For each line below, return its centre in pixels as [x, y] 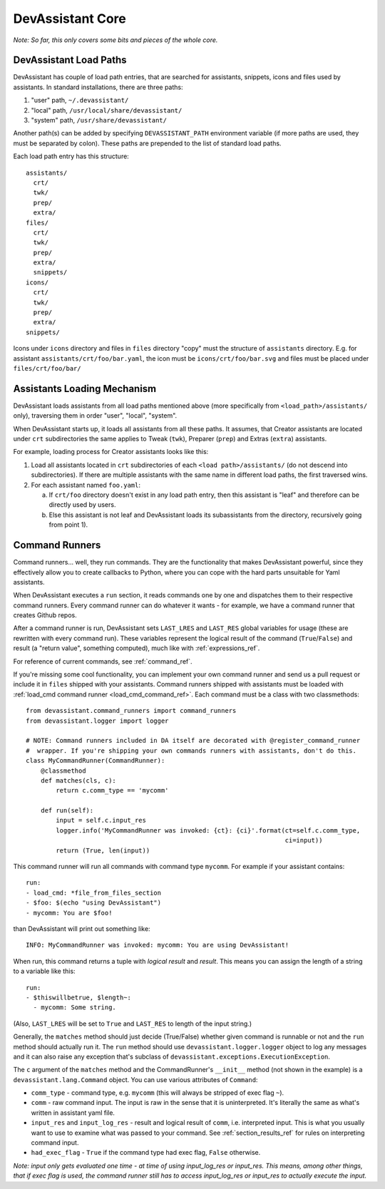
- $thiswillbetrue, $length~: [79, 997]
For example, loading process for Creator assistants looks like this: [111, 452]
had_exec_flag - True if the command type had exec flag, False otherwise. [146, 1153]
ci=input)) [304, 840]
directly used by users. [82, 505]
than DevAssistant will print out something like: [82, 929]
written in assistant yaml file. [73, 1113]
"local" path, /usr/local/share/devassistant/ [107, 110]
